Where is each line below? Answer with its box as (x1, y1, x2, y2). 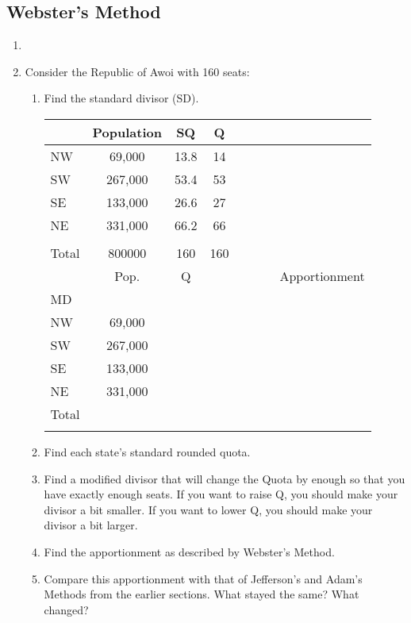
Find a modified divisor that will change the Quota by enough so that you (44, 470, 405, 486)
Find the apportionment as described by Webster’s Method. (44, 543, 335, 560)
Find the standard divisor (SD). (44, 90, 199, 106)
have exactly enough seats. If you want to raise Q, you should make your (44, 486, 398, 502)
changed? (44, 601, 89, 617)
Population (92, 122, 162, 141)
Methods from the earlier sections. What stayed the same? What (44, 586, 359, 602)
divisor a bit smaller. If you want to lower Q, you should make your (44, 501, 373, 517)
